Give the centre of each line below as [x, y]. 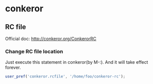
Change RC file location [34, 51]
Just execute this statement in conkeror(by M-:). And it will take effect [76, 62]
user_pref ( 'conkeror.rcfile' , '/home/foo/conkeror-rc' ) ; [65, 77]
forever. [13, 68]
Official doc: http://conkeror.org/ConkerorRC [51, 39]
